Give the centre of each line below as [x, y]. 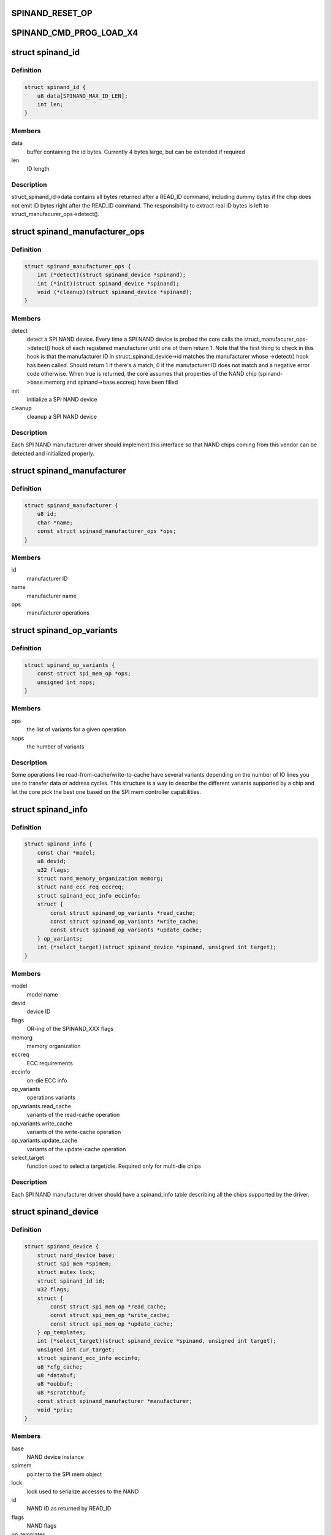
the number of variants [55, 747]
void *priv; [55, 1410]
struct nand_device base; [76, 1255]
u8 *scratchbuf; [61, 1393]
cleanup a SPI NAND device [62, 416]
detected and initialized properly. [53, 453]
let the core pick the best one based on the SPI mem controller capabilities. [106, 791]
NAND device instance [55, 1457]
